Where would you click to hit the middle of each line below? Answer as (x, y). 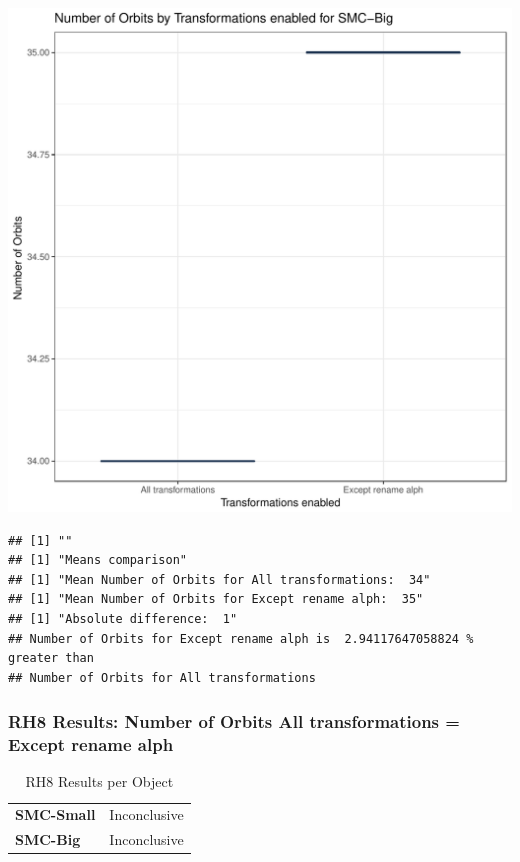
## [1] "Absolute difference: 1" (123, 618)
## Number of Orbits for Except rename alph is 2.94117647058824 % (241, 638)
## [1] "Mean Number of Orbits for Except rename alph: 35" (216, 599)
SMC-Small (55, 814)
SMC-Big (48, 839)
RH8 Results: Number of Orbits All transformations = (234, 721)
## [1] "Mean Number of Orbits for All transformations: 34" (219, 579)
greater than (51, 658)
